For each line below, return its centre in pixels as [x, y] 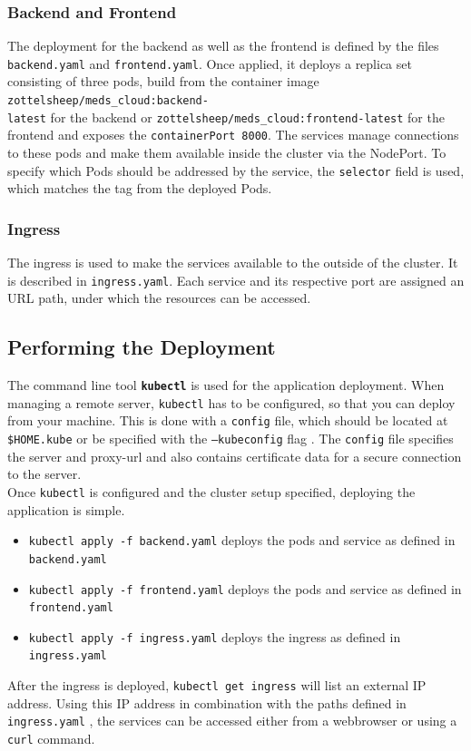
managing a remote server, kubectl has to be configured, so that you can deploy [231, 402]
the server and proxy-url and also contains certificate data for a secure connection [235, 456]
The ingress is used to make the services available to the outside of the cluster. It [233, 263]
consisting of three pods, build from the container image [163, 81]
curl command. [51, 739]
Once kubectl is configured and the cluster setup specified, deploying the [211, 491]
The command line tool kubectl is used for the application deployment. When [226, 385]
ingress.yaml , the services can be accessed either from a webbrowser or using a [232, 721]
